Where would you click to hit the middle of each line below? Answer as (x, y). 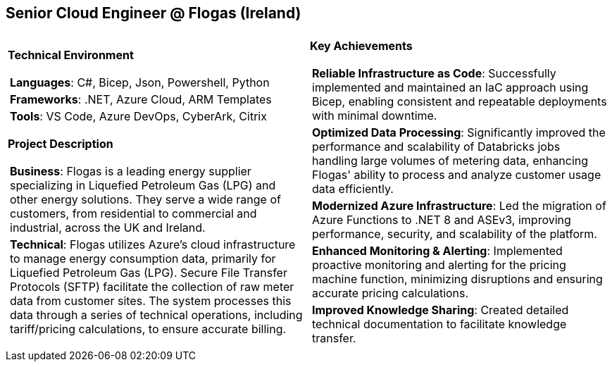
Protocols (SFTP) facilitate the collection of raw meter (152, 287)
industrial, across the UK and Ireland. (108, 228)
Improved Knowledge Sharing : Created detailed (441, 310)
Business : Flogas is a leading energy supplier (131, 172)
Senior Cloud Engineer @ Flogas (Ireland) (154, 13)
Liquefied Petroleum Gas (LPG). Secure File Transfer (149, 273)
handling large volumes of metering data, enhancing (450, 161)
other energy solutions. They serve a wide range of (145, 200)
